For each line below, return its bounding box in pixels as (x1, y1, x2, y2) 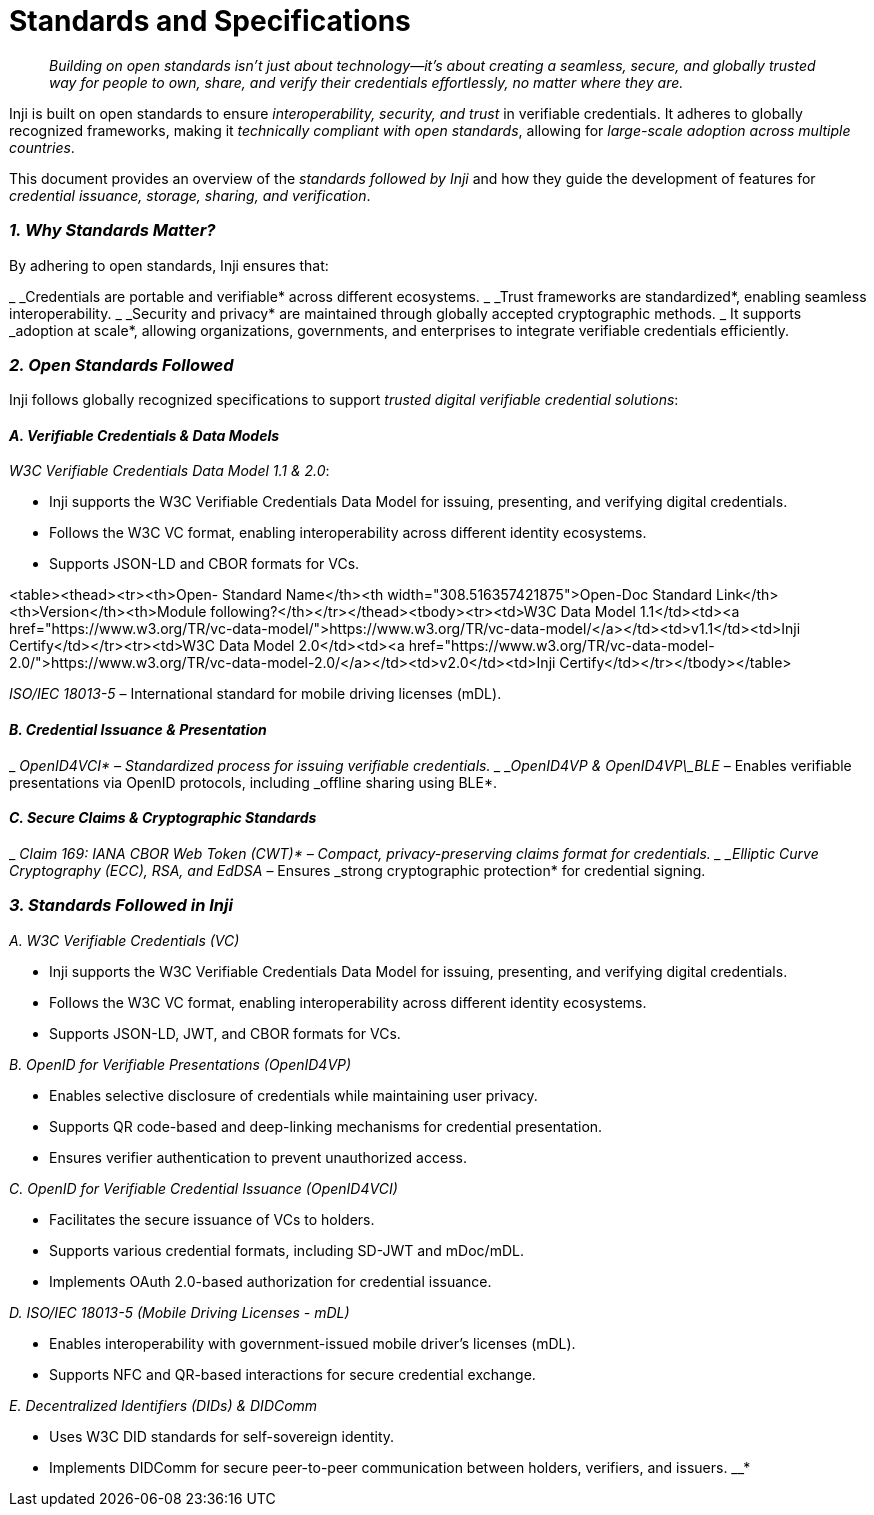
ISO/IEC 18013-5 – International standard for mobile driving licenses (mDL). (9, 685, 502, 703)
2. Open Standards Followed (9, 354, 234, 375)
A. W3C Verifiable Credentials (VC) (9, 931, 240, 949)
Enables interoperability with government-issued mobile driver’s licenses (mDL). (49, 1334, 576, 1352)
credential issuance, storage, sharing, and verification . (9, 186, 371, 204)
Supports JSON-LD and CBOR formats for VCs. (49, 555, 360, 573)
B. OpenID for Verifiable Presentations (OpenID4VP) (9, 1055, 352, 1073)
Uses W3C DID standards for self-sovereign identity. (49, 1427, 395, 1445)
